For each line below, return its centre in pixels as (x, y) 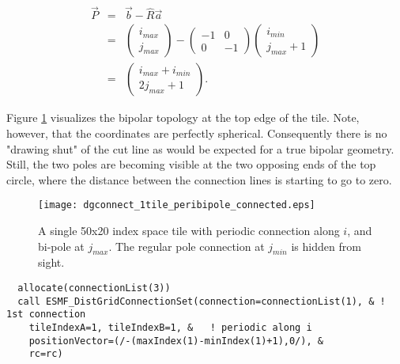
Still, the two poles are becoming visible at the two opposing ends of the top (191, 164)
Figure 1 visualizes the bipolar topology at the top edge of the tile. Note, (183, 118)
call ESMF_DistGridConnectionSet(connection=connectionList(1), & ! (202, 301)
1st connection (46, 315)
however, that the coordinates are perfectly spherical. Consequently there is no (197, 133)
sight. (51, 262)
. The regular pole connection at (187, 246)
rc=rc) (46, 354)
